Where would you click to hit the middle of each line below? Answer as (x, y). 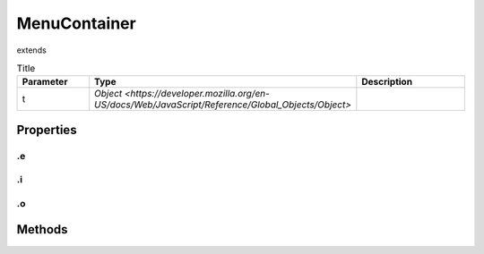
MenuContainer (76, 23)
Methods (42, 229)
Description (387, 82)
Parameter (45, 82)
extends (31, 50)
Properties (47, 130)
